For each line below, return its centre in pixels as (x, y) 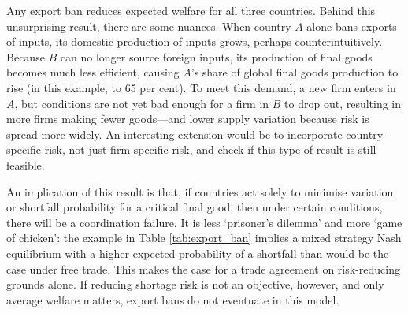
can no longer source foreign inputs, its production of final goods (216, 56)
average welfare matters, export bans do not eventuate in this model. (173, 299)
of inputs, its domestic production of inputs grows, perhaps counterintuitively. (195, 41)
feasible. (26, 164)
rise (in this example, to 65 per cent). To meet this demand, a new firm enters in (201, 87)
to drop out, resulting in (343, 103)
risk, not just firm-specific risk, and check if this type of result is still (210, 149)
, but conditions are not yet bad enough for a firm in (142, 103)
